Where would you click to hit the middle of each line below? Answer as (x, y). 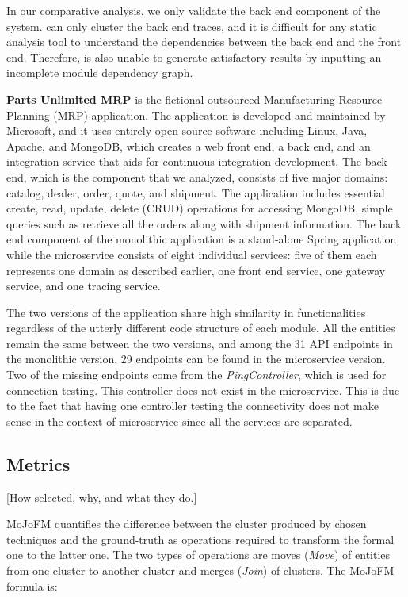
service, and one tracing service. (84, 286)
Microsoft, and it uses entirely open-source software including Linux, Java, (187, 130)
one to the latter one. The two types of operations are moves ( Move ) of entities (198, 555)
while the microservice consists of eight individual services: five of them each (192, 254)
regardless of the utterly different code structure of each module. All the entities (201, 328)
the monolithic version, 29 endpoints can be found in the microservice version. (196, 359)
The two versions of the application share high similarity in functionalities (186, 312)
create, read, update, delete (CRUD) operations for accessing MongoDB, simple (200, 208)
